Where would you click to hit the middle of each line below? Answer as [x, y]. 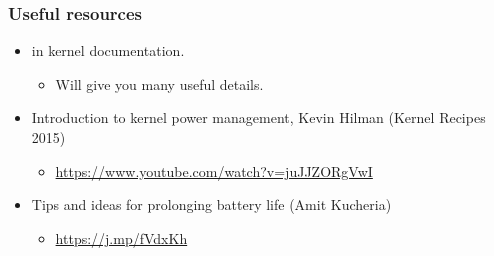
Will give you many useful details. [159, 83]
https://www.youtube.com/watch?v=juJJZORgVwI [214, 170]
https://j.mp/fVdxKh [121, 237]
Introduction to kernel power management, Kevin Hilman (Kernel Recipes [258, 117]
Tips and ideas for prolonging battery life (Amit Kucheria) [211, 204]
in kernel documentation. [108, 50]
